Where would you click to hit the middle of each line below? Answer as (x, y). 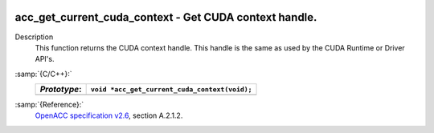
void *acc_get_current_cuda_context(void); (171, 89)
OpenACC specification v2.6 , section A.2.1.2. (109, 115)
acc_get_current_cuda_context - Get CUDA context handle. (166, 17)
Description (34, 37)
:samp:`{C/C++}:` (43, 74)
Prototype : (61, 90)
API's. (45, 59)
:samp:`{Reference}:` (49, 105)
